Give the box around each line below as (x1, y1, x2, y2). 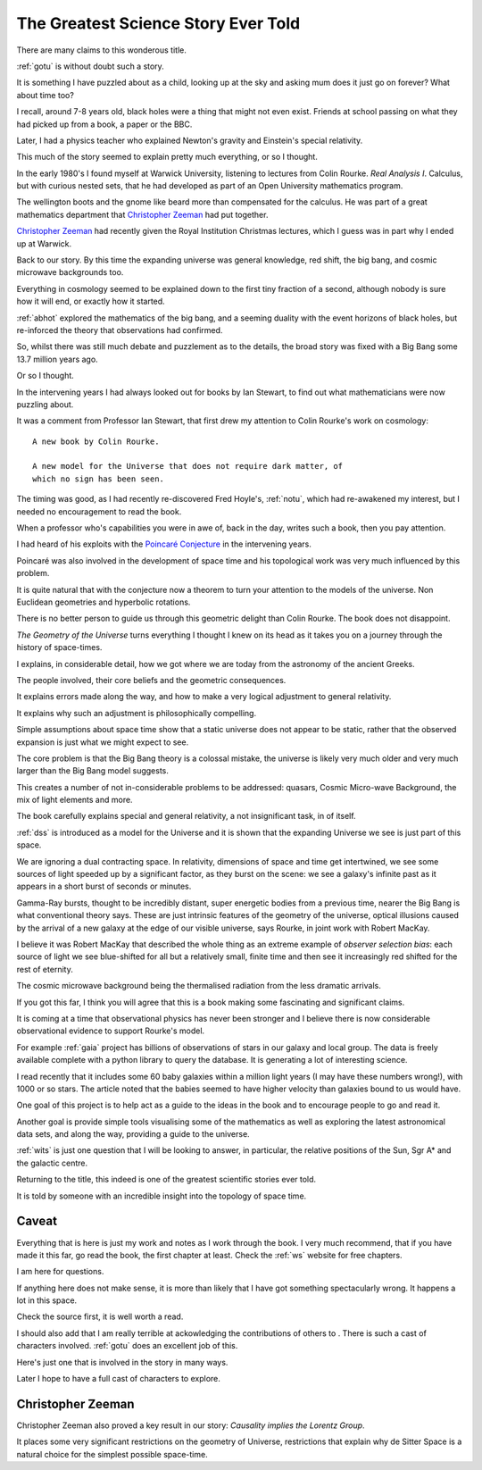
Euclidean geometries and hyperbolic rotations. (16, 597, 191, 607)
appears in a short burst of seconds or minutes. (16, 881, 192, 892)
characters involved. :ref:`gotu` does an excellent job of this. (16, 1341, 238, 1351)
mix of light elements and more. (16, 795, 133, 806)
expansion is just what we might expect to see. (16, 737, 189, 748)
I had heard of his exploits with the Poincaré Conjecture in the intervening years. (16, 539, 312, 549)
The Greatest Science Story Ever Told (16, 13, 301, 33)
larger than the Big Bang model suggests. (16, 765, 170, 776)
